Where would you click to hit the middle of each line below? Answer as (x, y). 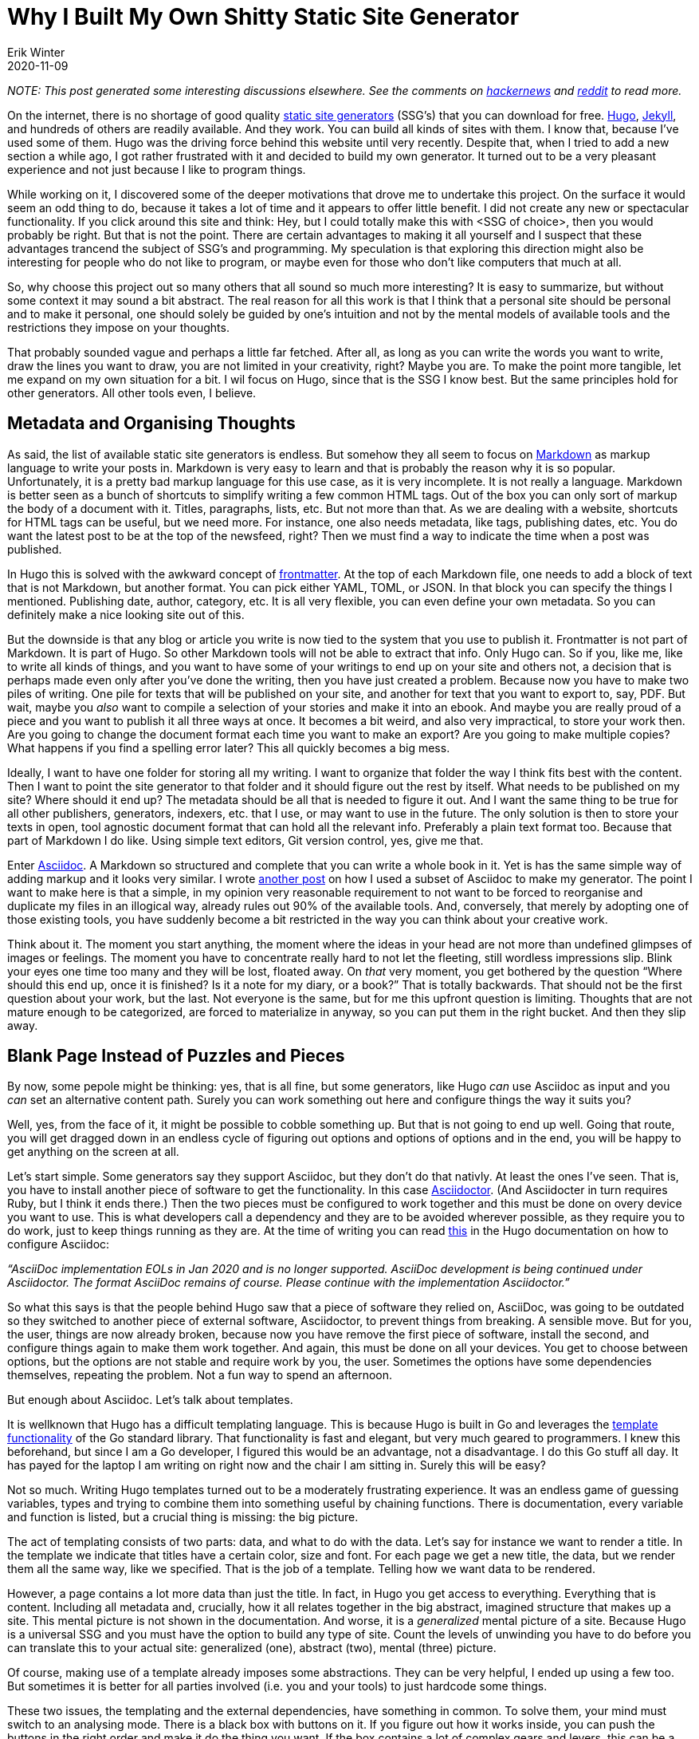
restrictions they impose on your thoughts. (118, 327)
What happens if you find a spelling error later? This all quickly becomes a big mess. (229, 747)
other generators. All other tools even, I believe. (132, 392)
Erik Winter (36, 52)
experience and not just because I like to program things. (157, 169)
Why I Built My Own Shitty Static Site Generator (263, 17)
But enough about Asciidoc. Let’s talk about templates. (150, 1400)
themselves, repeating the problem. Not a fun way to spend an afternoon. (200, 1375)
